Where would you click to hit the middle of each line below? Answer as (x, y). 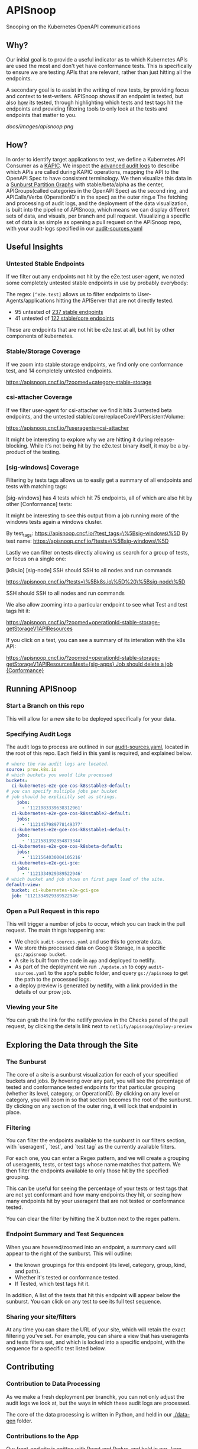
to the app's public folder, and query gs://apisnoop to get (118, 973)
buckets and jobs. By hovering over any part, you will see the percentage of (98, 1081)
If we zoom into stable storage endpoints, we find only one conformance (95, 364)
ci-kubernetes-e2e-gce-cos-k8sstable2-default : (71, 813)
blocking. (17, 445)
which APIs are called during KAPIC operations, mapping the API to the (92, 171)
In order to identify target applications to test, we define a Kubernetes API (96, 159)
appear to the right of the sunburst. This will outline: (69, 1253)
